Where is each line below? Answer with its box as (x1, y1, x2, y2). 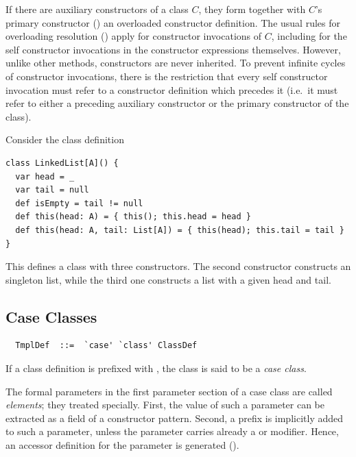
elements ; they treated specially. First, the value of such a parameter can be (5, 397, 325, 412)
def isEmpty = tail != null (15, 198, 143, 208)
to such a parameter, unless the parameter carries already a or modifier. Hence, (5, 424, 339, 439)
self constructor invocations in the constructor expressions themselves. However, (5, 42, 341, 56)
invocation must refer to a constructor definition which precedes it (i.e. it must (5, 82, 338, 97)
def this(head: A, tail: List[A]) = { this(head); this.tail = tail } (15, 225, 344, 235)
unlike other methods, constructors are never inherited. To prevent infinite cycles (5, 55, 346, 70)
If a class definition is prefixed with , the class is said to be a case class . (5, 361, 307, 375)
